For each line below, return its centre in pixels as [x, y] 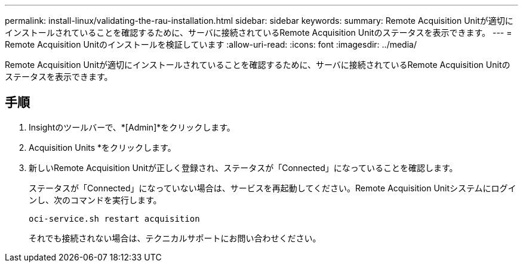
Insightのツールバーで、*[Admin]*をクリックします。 [132, 127]
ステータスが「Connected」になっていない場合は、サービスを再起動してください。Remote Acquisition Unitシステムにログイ [273, 188]
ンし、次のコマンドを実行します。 [95, 200]
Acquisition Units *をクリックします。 [102, 147]
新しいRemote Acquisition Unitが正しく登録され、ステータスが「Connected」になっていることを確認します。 [243, 167]
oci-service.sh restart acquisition [114, 218]
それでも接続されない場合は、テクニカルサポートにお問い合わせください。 [175, 238]
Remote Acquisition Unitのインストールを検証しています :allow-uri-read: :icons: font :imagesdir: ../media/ [211, 44]
